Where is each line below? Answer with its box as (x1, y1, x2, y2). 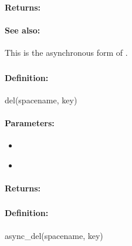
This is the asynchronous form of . (5, 46, 128, 58)
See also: (5, 23, 40, 36)
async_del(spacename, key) (5, 229, 103, 241)
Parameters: (5, 116, 55, 129)
